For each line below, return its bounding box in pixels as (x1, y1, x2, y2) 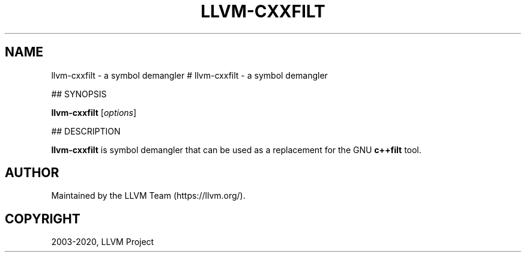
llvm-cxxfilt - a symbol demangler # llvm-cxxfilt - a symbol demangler (51, 70, 328, 80)
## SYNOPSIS (51, 88, 107, 99)
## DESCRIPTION (51, 125, 121, 136)
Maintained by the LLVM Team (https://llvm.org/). (51, 190, 246, 201)
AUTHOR (5, 165, 59, 181)
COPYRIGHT (5, 211, 80, 226)
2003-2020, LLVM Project (51, 237, 154, 247)
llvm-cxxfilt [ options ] (51, 107, 137, 118)
